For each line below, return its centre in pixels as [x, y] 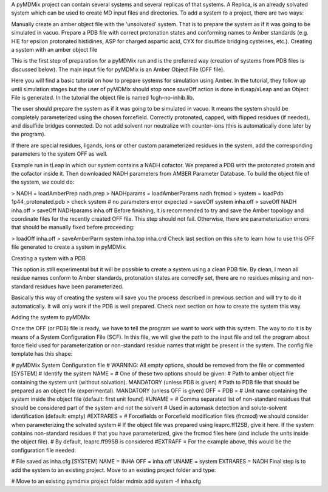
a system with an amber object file [54, 49]
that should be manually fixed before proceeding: [73, 227]
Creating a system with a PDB [49, 258]
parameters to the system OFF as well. [60, 154]
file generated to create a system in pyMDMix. [69, 247]
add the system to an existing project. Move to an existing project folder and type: [114, 470]
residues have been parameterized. [79, 286]
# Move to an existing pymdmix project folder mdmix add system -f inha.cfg [106, 481]
